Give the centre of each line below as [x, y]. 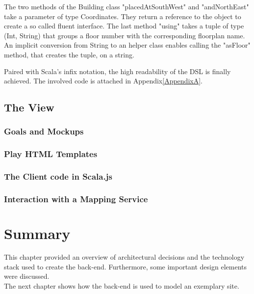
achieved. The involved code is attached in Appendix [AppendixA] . [103, 81]
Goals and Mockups [44, 131]
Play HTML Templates [51, 154]
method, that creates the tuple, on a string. [69, 54]
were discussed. [27, 276]
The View [29, 107]
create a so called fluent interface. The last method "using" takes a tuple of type [124, 26]
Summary [37, 233]
